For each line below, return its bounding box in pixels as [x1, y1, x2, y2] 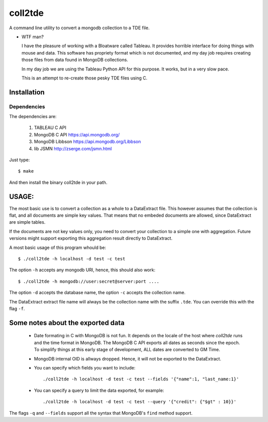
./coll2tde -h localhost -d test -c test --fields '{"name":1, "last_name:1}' [43, 376, 239, 382]
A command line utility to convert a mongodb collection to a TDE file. [9, 25, 150, 31]
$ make [18, 169, 34, 174]
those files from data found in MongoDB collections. [21, 57, 129, 63]
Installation [9, 88, 45, 96]
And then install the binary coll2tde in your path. [9, 179, 108, 185]
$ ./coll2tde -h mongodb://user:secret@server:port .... [18, 278, 160, 284]
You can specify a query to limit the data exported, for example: [34, 387, 164, 393]
